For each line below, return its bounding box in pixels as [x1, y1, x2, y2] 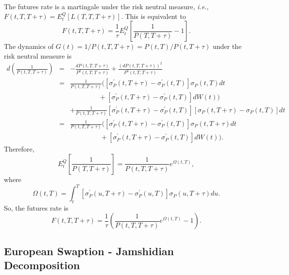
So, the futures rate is [4, 202, 68, 213]
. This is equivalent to [121, 11, 186, 21]
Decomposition [4, 258, 80, 273]
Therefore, [4, 144, 34, 154]
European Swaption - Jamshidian [4, 243, 174, 258]
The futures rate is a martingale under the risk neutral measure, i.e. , [4, 1, 209, 11]
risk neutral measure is [4, 50, 72, 61]
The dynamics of [4, 41, 53, 51]
